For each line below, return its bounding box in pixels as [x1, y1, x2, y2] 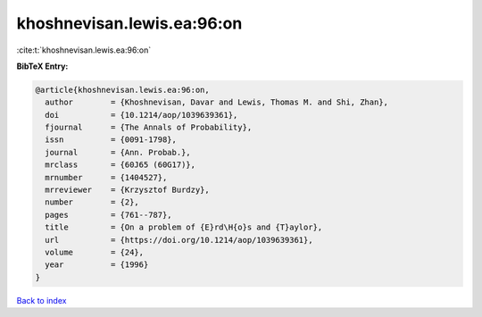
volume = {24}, [45, 247, 145, 257]
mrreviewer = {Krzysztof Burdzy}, [45, 185, 210, 196]
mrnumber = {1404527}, [45, 172, 168, 182]
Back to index [16, 295, 67, 305]
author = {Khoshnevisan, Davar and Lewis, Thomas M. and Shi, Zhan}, [45, 97, 388, 107]
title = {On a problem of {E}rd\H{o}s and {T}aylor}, [45, 222, 323, 232]
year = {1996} [45, 260, 149, 270]
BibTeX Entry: [16, 61, 69, 71]
